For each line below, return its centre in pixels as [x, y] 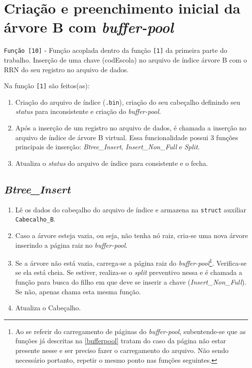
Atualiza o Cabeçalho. [48, 308]
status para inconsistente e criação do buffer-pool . [88, 111]
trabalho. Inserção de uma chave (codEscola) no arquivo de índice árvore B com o [126, 59]
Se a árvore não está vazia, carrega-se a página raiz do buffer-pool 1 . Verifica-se [131, 262]
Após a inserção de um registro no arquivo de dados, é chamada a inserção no [131, 128]
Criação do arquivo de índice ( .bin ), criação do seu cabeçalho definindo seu [128, 102]
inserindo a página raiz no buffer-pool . [71, 245]
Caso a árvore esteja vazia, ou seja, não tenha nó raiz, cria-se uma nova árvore [132, 235]
